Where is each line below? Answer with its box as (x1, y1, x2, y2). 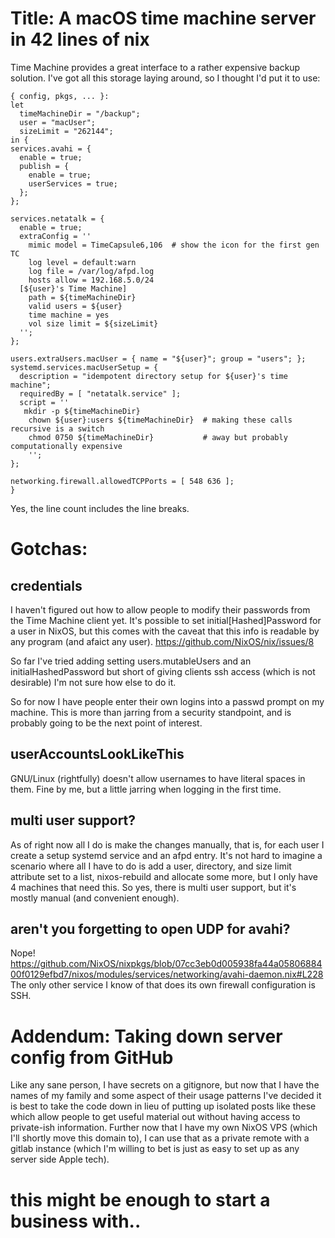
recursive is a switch (10, 423, 105, 434)
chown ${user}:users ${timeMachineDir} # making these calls (28, 415, 293, 425)
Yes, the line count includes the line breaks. (10, 502, 190, 514)
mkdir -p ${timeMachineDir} (23, 406, 141, 416)
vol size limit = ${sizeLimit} (28, 318, 159, 329)
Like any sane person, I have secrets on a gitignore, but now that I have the (10, 1079, 320, 1091)
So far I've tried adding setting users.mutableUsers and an (10, 655, 252, 667)
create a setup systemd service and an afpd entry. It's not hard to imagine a (10, 849, 323, 861)
